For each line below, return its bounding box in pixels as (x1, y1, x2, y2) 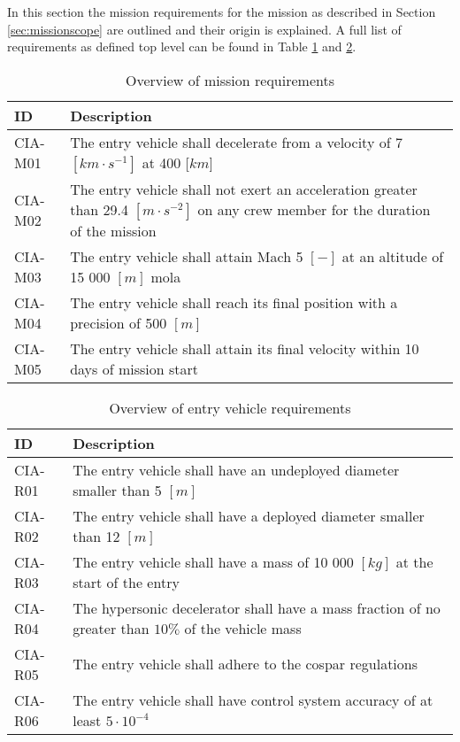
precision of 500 (70, 312, 167, 333)
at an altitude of (341, 245, 444, 267)
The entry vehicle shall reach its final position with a (70, 291, 398, 313)
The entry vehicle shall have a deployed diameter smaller (73, 505, 425, 526)
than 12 (73, 525, 120, 546)
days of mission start (70, 358, 198, 379)
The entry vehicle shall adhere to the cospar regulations (73, 653, 418, 675)
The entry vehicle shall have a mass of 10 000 (73, 551, 354, 572)
